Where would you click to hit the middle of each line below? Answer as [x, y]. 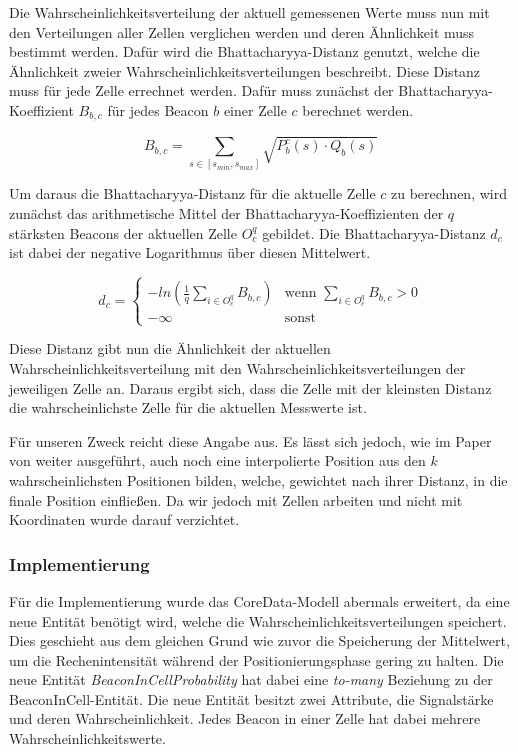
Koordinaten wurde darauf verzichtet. [124, 519]
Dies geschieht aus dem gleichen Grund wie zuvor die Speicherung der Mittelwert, [259, 640]
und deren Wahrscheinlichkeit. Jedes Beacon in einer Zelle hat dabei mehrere [245, 718]
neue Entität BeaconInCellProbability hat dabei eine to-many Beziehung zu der [251, 679]
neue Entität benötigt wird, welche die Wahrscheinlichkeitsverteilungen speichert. [258, 620]
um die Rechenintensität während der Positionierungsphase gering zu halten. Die [256, 659]
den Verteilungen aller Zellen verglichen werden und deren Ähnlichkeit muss [242, 31]
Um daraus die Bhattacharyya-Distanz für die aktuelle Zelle [192, 193]
